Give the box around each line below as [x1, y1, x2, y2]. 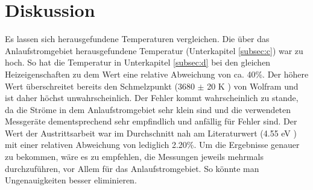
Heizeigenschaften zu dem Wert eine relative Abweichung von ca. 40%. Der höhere [5, 67, 309, 80]
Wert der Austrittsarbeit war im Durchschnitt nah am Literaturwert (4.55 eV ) [5, 126, 297, 139]
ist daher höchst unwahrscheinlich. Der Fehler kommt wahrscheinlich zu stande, [5, 91, 299, 104]
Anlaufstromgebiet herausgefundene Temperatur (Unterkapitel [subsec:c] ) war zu [5, 44, 303, 57]
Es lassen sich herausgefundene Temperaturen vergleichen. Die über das [5, 32, 270, 45]
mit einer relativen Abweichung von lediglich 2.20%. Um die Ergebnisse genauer [5, 138, 300, 151]
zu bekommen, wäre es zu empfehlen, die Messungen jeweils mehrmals [5, 150, 264, 163]
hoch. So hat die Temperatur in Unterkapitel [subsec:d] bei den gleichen [5, 56, 271, 69]
